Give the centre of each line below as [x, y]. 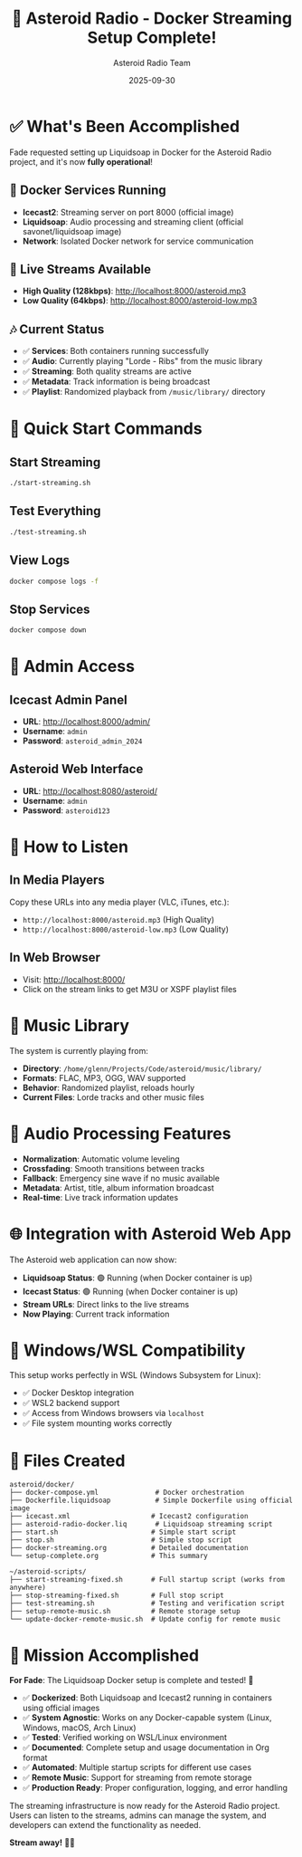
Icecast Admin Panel [69, 699]
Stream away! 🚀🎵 [42, 1843]
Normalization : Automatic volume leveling [101, 1159]
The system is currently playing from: [79, 1050]
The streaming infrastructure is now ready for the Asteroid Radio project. [145, 1806]
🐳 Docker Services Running [88, 191]
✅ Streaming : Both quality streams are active [107, 371]
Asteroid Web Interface [76, 769]
